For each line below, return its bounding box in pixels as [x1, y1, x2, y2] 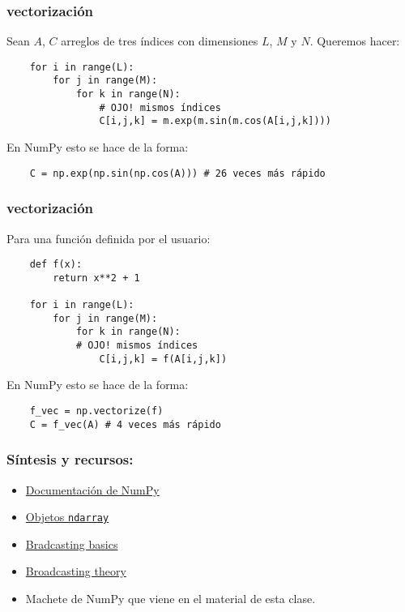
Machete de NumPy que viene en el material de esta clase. [25, 589, 316, 606]
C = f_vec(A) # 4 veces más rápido [29, 418, 221, 430]
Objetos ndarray [25, 508, 109, 525]
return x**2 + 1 [53, 272, 140, 284]
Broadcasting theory [25, 563, 126, 580]
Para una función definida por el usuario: [6, 229, 211, 246]
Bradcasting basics [25, 535, 118, 552]
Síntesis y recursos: [6, 449, 134, 469]
